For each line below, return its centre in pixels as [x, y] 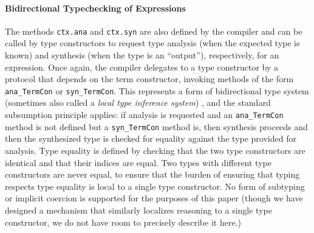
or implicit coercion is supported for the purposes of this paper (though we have [154, 198]
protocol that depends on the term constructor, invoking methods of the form [149, 79]
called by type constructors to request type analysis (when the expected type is [152, 43]
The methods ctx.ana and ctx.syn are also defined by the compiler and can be [154, 31]
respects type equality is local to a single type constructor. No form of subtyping [155, 186]
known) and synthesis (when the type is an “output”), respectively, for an [142, 55]
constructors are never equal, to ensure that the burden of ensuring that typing [152, 174]
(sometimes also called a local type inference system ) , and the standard [138, 103]
